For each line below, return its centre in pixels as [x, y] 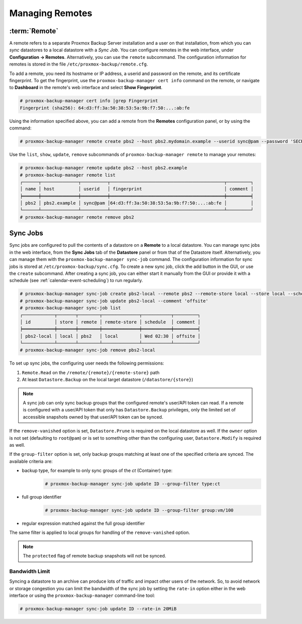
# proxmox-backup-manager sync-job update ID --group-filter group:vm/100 [139, 510]
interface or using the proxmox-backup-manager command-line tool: [82, 596]
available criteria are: [31, 461]
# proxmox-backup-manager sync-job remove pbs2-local [88, 350]
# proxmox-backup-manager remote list [68, 175]
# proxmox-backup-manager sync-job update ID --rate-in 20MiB [98, 609]
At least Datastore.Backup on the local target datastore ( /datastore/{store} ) [107, 380]
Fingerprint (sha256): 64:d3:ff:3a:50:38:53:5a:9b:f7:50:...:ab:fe [105, 108]
